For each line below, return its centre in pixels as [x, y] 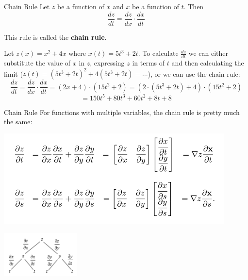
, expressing [107, 63]
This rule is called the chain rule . [55, 37]
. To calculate [158, 53]
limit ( [13, 74]
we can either [208, 53]
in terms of [149, 63]
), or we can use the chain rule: [194, 74]
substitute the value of [37, 63]
